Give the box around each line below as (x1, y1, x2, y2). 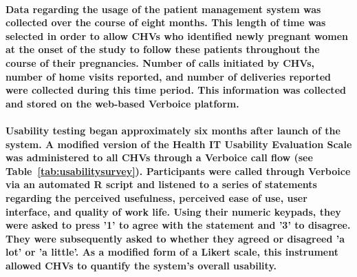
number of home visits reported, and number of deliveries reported (6, 69, 332, 83)
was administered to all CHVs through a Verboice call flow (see (6, 150, 313, 165)
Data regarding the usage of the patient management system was (6, 1, 321, 16)
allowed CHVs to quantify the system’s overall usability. (6, 258, 277, 272)
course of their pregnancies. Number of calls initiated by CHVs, (6, 55, 315, 70)
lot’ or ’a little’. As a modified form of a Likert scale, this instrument (6, 245, 338, 259)
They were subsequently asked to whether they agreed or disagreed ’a (6, 231, 345, 245)
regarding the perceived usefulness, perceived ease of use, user (6, 190, 307, 205)
